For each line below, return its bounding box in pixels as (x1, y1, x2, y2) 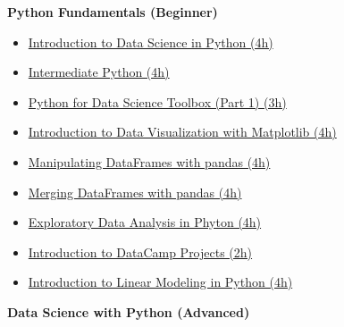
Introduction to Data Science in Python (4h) (28, 32, 273, 51)
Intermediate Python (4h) (28, 63, 170, 81)
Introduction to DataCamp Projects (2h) (28, 242, 253, 261)
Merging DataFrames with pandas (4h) (28, 182, 242, 201)
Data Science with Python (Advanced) (7, 302, 250, 321)
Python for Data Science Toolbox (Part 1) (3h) (28, 92, 287, 111)
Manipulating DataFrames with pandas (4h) (28, 152, 271, 171)
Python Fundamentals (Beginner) (7, 3, 218, 21)
